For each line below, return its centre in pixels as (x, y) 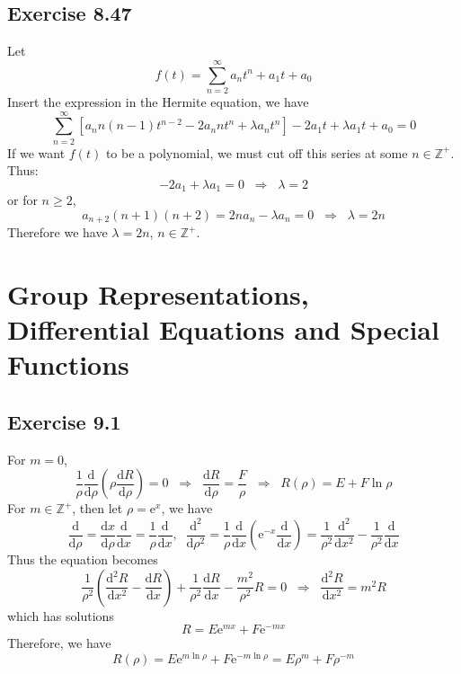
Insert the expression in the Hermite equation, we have (158, 101)
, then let (98, 508)
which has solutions (61, 615)
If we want (36, 152)
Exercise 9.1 (64, 422)
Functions (68, 364)
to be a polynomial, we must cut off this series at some (257, 152)
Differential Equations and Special (223, 329)
